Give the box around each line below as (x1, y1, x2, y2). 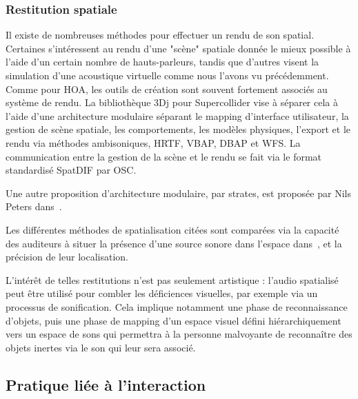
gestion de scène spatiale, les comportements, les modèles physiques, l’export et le (6, 122, 351, 136)
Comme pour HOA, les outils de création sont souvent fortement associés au (6, 81, 328, 96)
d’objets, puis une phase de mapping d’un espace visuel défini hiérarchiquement (6, 313, 341, 327)
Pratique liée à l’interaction (6, 374, 206, 395)
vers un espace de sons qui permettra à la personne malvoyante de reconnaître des (6, 327, 352, 341)
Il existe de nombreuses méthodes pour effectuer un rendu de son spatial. (6, 28, 315, 42)
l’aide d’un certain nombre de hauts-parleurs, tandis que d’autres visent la (6, 54, 319, 69)
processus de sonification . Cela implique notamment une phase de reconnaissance (6, 299, 348, 314)
